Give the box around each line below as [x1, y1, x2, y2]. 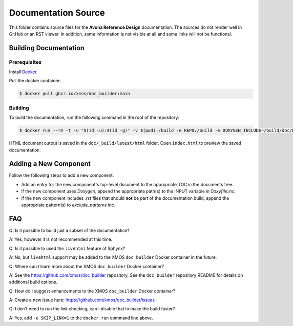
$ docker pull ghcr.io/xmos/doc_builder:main [19, 91, 130, 96]
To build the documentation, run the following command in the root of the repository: [9, 115, 179, 120]
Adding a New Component [9, 160, 91, 168]
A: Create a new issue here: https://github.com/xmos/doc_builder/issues [9, 297, 155, 303]
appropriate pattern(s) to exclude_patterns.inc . [21, 202, 116, 208]
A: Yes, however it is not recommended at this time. [9, 236, 113, 242]
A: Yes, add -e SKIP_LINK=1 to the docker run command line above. [9, 315, 153, 321]
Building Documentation [9, 44, 85, 52]
